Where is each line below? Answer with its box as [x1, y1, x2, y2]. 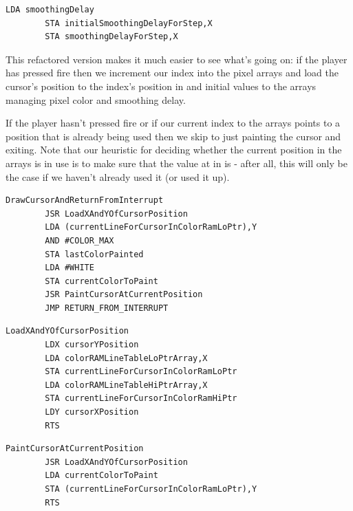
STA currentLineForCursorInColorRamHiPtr [45, 393, 237, 404]
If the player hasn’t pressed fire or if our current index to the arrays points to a [6, 116, 341, 130]
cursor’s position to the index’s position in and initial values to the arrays [6, 78, 317, 93]
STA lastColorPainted [45, 249, 144, 259]
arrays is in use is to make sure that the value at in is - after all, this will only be [6, 155, 347, 170]
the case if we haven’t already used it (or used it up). [6, 169, 230, 184]
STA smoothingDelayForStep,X [45, 32, 178, 42]
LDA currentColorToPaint [45, 470, 158, 481]
